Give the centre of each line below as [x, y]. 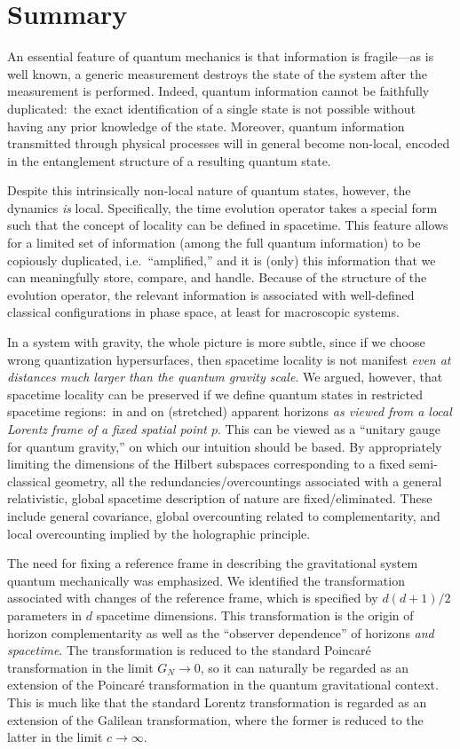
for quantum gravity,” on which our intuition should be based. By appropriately [225, 446]
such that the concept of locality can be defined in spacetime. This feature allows [228, 225]
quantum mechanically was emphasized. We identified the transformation [206, 580]
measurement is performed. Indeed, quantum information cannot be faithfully [218, 91]
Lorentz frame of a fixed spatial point [107, 429]
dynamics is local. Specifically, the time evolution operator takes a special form [222, 207]
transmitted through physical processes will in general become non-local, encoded [229, 143]
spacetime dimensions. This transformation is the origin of [255, 615]
